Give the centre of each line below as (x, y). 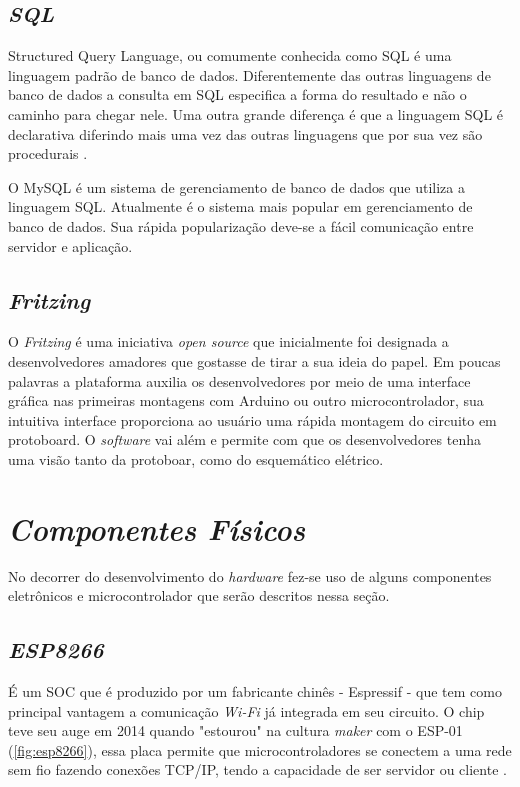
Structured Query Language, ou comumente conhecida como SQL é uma (230, 55)
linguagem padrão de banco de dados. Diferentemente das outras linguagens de (249, 74)
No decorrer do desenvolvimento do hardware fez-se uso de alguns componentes (250, 575)
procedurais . (48, 153)
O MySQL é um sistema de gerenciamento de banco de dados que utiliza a (236, 186)
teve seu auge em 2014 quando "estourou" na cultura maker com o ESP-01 (235, 730)
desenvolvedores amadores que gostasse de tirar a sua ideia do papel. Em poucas (254, 360)
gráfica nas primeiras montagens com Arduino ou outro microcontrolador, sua (246, 400)
